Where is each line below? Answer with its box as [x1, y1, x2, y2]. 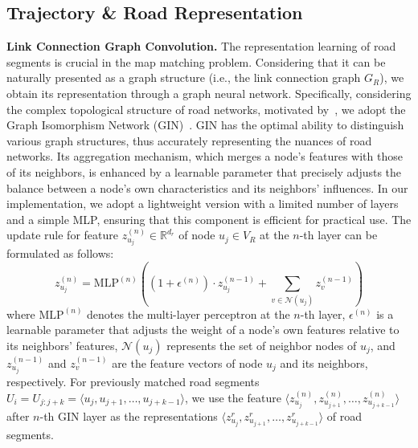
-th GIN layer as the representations [39, 407, 218, 424]
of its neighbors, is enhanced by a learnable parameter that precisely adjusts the [6, 163, 402, 180]
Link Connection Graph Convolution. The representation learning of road [6, 38, 396, 55]
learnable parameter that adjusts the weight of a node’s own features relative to [6, 321, 400, 338]
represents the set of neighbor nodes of [166, 336, 357, 353]
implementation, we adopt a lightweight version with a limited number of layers [6, 195, 399, 212]
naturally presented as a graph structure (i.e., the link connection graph [6, 69, 361, 86]
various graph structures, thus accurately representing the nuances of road [6, 132, 372, 149]
